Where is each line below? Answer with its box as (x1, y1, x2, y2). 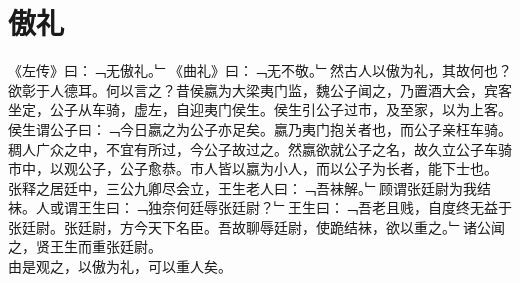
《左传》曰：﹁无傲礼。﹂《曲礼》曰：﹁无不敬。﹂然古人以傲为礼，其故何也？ (8, 60, 512, 81)
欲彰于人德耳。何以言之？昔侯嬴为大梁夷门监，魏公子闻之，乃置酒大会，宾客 (8, 79, 512, 100)
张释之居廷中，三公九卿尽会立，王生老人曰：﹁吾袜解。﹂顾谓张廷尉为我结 (8, 177, 491, 198)
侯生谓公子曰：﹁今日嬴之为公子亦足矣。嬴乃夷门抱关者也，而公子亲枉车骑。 (8, 118, 512, 139)
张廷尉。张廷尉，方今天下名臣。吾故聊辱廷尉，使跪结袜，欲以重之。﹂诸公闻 (8, 216, 505, 237)
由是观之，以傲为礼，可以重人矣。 (8, 256, 232, 277)
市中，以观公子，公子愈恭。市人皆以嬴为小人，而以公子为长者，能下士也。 (8, 158, 498, 179)
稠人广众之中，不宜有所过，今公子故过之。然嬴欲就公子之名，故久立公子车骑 (8, 138, 512, 159)
